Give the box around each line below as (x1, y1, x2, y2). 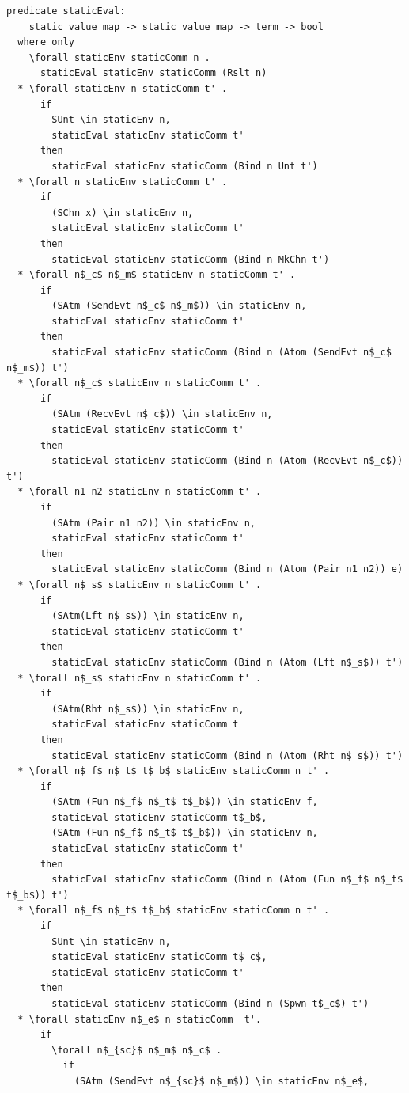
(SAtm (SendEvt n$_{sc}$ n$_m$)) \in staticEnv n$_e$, (74, 1075, 369, 1087)
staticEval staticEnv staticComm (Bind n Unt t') (51, 160, 318, 172)
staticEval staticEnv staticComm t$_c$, (51, 951, 267, 963)
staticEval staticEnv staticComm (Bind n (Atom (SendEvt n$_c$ (51, 347, 392, 359)
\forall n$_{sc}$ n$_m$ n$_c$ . (51, 1044, 222, 1056)
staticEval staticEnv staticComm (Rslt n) (40, 67, 267, 79)
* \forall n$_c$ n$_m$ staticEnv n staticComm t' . (17, 269, 296, 281)
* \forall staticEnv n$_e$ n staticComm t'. (17, 1013, 262, 1025)
